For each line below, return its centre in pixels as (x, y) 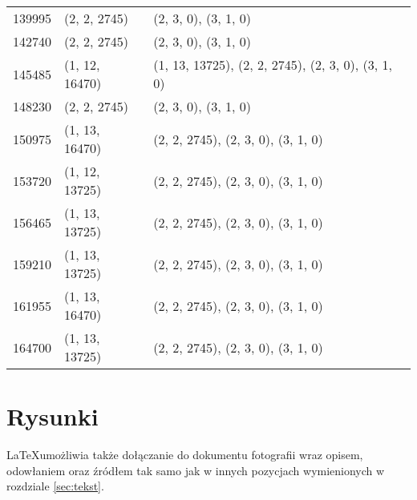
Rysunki (53, 416)
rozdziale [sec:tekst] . (55, 486)
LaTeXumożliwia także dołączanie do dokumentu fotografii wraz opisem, (185, 455)
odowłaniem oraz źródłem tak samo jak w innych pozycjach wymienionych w (196, 470)
